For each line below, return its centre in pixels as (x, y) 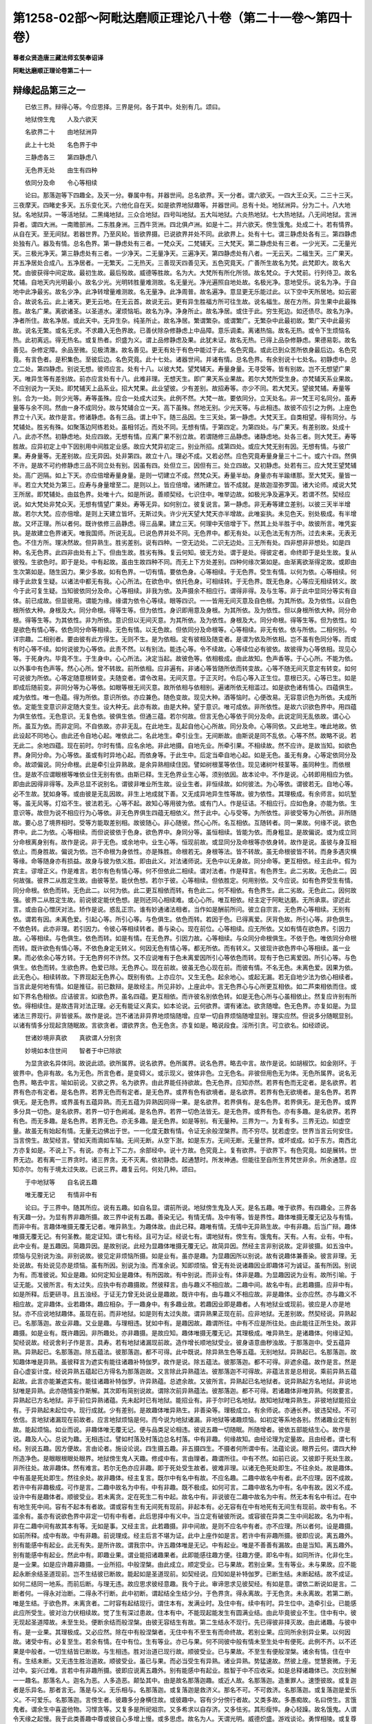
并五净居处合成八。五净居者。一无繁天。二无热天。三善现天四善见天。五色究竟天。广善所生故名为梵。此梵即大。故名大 (182, 263)
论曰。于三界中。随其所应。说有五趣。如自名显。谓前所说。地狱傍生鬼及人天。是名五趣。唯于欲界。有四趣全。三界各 (190, 1207)
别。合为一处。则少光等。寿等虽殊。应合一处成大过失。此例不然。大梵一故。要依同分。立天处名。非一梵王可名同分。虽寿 (185, 398)
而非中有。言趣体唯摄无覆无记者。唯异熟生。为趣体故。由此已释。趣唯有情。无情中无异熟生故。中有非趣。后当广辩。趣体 (185, 1227)
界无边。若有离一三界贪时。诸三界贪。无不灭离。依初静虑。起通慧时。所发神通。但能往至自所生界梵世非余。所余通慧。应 (185, 1160)
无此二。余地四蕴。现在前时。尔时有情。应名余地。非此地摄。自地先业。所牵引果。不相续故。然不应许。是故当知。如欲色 (185, 745)
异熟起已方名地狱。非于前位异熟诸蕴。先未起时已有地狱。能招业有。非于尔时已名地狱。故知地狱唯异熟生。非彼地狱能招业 (185, 1401)
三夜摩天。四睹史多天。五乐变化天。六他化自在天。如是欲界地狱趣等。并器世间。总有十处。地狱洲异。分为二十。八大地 (182, 205)
